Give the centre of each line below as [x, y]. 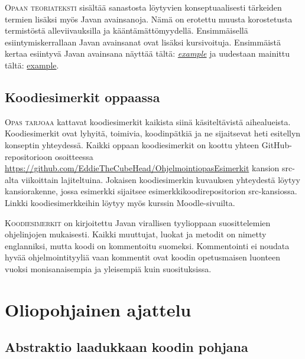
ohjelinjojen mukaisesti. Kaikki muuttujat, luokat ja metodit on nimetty [136, 234]
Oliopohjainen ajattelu [98, 309]
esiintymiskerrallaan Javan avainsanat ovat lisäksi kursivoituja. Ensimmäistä [143, 42]
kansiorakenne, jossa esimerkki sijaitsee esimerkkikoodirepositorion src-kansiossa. [151, 191]
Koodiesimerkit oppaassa [82, 97]
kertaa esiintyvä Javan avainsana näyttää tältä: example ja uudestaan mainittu [147, 53]
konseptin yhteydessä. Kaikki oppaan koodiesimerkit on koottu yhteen [132, 144]
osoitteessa [74, 156]
